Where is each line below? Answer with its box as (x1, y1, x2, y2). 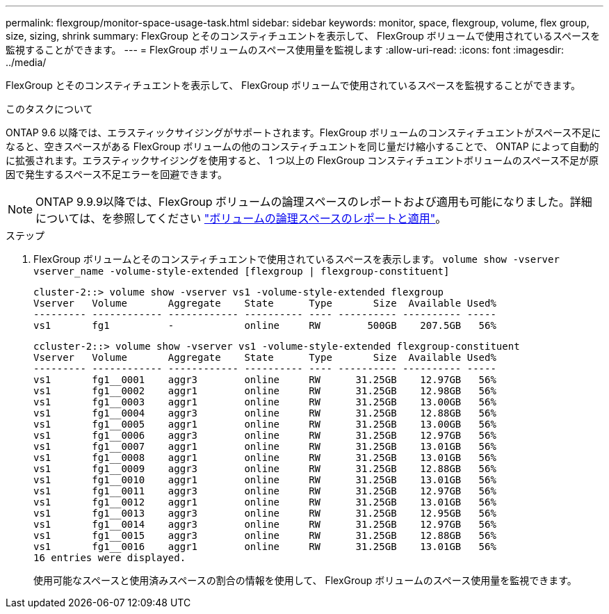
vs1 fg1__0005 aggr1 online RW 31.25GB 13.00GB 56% (33, 419, 496, 430)
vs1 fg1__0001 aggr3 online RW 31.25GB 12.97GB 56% (33, 374, 496, 385)
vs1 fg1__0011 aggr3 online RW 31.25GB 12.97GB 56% (33, 485, 496, 496)
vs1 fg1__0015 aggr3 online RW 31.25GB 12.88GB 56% (33, 530, 496, 541)
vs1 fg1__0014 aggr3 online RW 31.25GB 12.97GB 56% (33, 519, 496, 530)
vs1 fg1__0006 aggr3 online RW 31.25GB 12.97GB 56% (33, 430, 496, 441)
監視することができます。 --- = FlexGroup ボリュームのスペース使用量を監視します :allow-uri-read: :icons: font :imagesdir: (6, 44, 564, 56)
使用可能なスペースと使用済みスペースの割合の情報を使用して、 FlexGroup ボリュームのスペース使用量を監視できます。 (33, 574, 577, 586)
